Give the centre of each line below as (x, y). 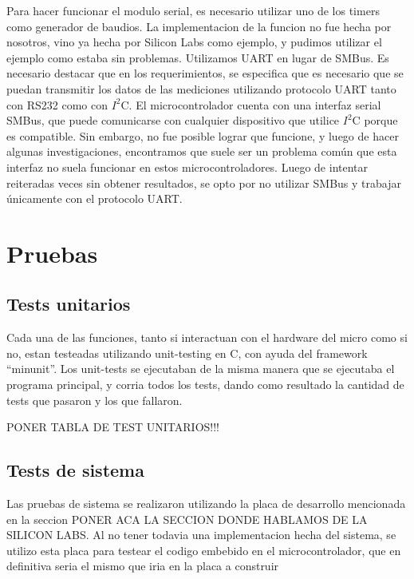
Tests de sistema (75, 470)
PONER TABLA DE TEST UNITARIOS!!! (113, 427)
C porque (375, 120)
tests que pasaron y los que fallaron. (95, 400)
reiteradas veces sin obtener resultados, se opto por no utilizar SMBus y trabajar (204, 182)
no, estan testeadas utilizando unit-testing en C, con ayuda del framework (187, 353)
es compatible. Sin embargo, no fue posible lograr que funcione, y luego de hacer (203, 135)
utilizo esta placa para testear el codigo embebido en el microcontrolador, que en (204, 550)
